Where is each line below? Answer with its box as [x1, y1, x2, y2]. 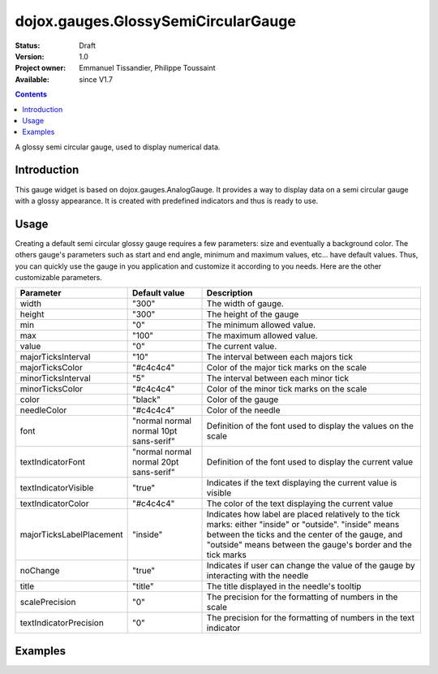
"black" [131, 394, 161, 405]
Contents [15, 89, 48, 99]
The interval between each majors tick [206, 352, 353, 363]
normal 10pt [131, 426, 178, 437]
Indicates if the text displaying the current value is [206, 477, 397, 489]
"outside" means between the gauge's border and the [206, 539, 413, 551]
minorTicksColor [19, 383, 84, 395]
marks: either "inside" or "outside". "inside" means [206, 519, 400, 530]
